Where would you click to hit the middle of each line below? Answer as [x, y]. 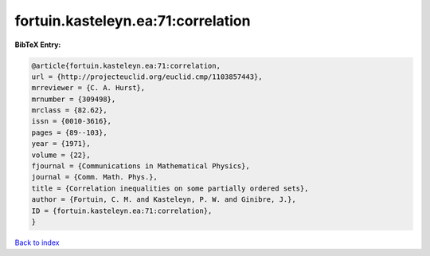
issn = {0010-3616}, [71, 121]
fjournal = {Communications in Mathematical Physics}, [141, 166]
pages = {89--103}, [69, 132]
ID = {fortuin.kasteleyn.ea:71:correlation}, [122, 211]
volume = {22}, [61, 155]
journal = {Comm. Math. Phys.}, [95, 177]
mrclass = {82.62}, [69, 110]
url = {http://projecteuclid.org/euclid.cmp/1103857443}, [147, 77]
